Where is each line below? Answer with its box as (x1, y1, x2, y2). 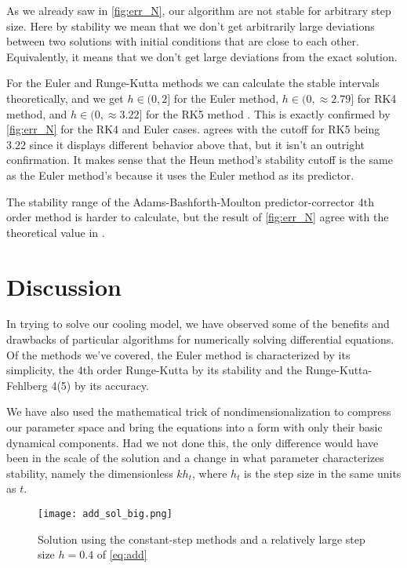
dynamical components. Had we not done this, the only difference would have (6, 434, 379, 450)
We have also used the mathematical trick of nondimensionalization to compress (6, 403, 391, 420)
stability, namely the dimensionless (6, 464, 173, 481)
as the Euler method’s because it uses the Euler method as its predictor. (6, 166, 354, 183)
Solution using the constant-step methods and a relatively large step (38, 530, 365, 547)
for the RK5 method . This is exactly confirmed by (145, 105, 391, 122)
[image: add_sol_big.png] (38, 508, 173, 519)
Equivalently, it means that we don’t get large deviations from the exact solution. (6, 48, 398, 64)
